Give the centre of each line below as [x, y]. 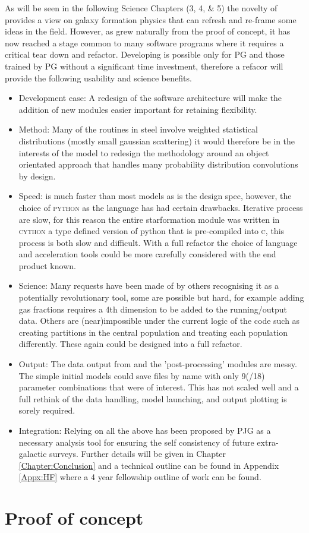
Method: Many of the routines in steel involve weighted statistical [138, 129]
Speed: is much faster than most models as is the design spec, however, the [155, 196]
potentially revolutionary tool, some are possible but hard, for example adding [161, 297]
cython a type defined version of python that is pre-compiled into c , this [152, 231]
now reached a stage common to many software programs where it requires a [144, 42]
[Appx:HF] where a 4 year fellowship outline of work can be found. [140, 477]
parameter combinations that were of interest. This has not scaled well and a [159, 387]
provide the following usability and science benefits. [98, 78]
